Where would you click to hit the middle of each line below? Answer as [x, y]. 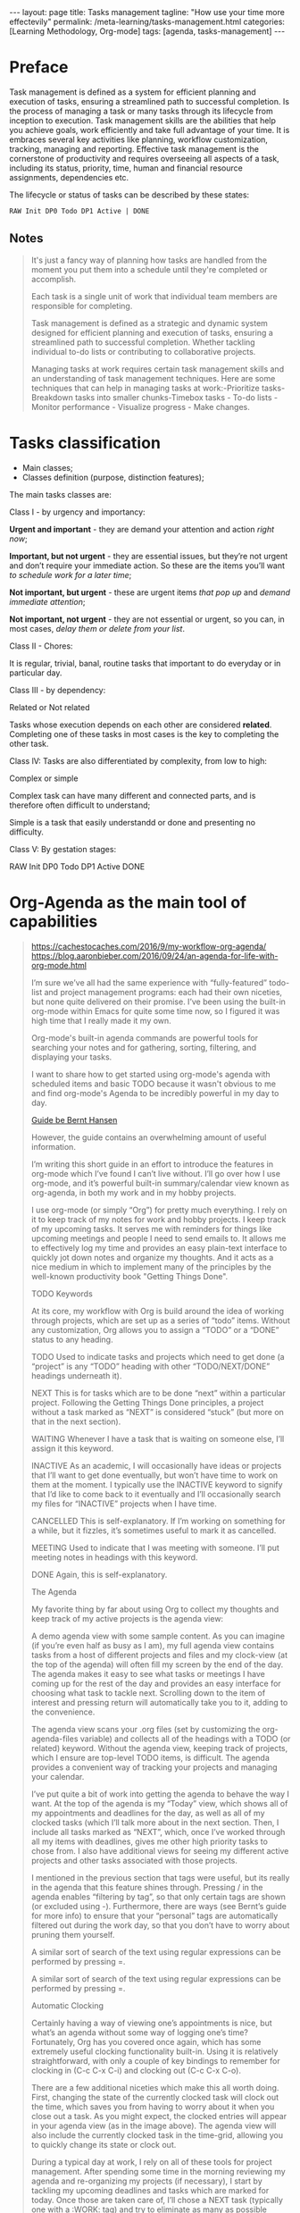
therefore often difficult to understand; [80, 805]
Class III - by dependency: [58, 690]
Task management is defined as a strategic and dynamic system [149, 323]
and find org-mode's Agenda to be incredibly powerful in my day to [155, 1093]
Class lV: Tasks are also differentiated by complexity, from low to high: [138, 760]
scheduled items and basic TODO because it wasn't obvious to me [154, 1084]
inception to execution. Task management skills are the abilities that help [143, 120]
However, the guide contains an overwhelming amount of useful [149, 1137]
